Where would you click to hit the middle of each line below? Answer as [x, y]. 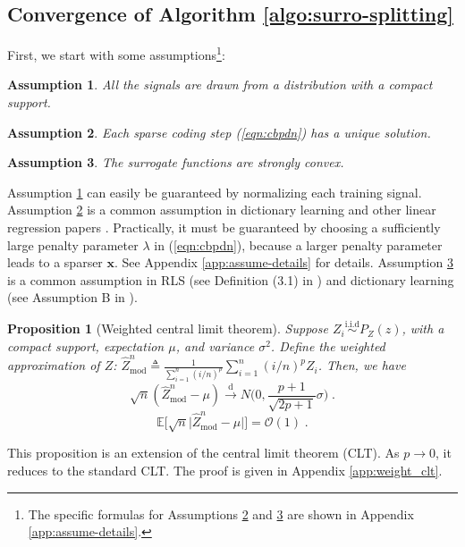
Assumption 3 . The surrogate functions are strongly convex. [176, 162]
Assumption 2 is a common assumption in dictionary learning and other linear [222, 210]
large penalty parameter [73, 244]
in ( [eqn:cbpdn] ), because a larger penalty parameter [298, 244]
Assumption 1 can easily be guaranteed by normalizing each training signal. [215, 192]
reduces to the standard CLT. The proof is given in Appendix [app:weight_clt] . [225, 471]
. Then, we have [362, 365]
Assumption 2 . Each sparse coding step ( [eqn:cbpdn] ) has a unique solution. [219, 132]
